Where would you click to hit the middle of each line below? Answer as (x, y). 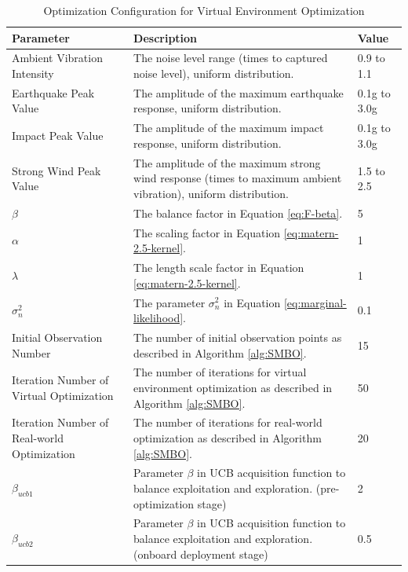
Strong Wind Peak (56, 170)
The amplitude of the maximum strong (227, 162)
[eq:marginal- (315, 302)
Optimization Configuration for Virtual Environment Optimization (204, 10)
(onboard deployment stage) (201, 554)
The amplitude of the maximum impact (229, 128)
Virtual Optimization (63, 395)
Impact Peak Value (58, 136)
